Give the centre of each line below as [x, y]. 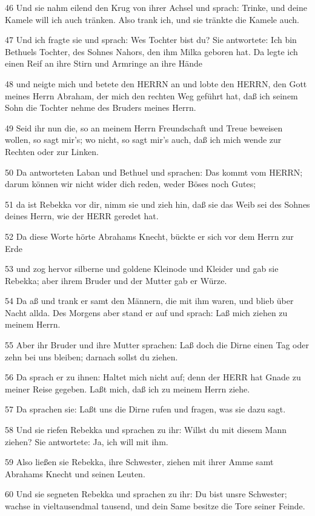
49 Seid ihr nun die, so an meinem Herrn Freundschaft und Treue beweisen [144, 127]
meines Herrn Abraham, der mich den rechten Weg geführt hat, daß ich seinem [151, 95]
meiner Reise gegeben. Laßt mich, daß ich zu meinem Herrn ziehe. [128, 389]
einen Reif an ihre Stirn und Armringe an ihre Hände [104, 63]
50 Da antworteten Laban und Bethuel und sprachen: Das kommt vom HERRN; [154, 172]
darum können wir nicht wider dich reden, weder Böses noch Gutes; [131, 184]
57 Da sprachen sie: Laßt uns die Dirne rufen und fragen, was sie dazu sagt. [145, 409]
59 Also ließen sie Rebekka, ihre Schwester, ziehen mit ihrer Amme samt [139, 462]
